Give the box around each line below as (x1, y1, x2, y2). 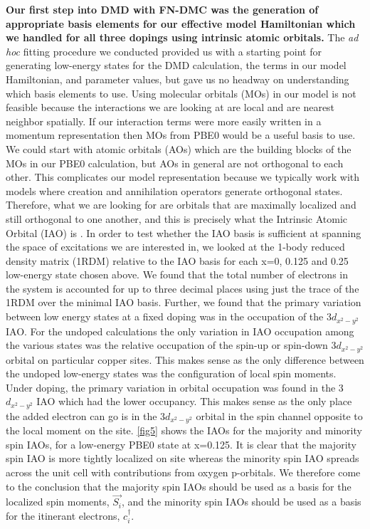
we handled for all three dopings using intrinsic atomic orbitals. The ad (6, 30, 359, 45)
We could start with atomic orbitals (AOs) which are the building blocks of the (6, 141, 351, 156)
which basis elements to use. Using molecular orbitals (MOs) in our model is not (6, 85, 356, 100)
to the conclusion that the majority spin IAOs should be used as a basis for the (6, 478, 351, 493)
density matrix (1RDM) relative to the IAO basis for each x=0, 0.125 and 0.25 (6, 253, 349, 268)
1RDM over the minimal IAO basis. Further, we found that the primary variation (6, 295, 361, 310)
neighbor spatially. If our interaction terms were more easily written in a (6, 113, 322, 128)
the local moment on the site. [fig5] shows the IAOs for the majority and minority (6, 423, 362, 438)
